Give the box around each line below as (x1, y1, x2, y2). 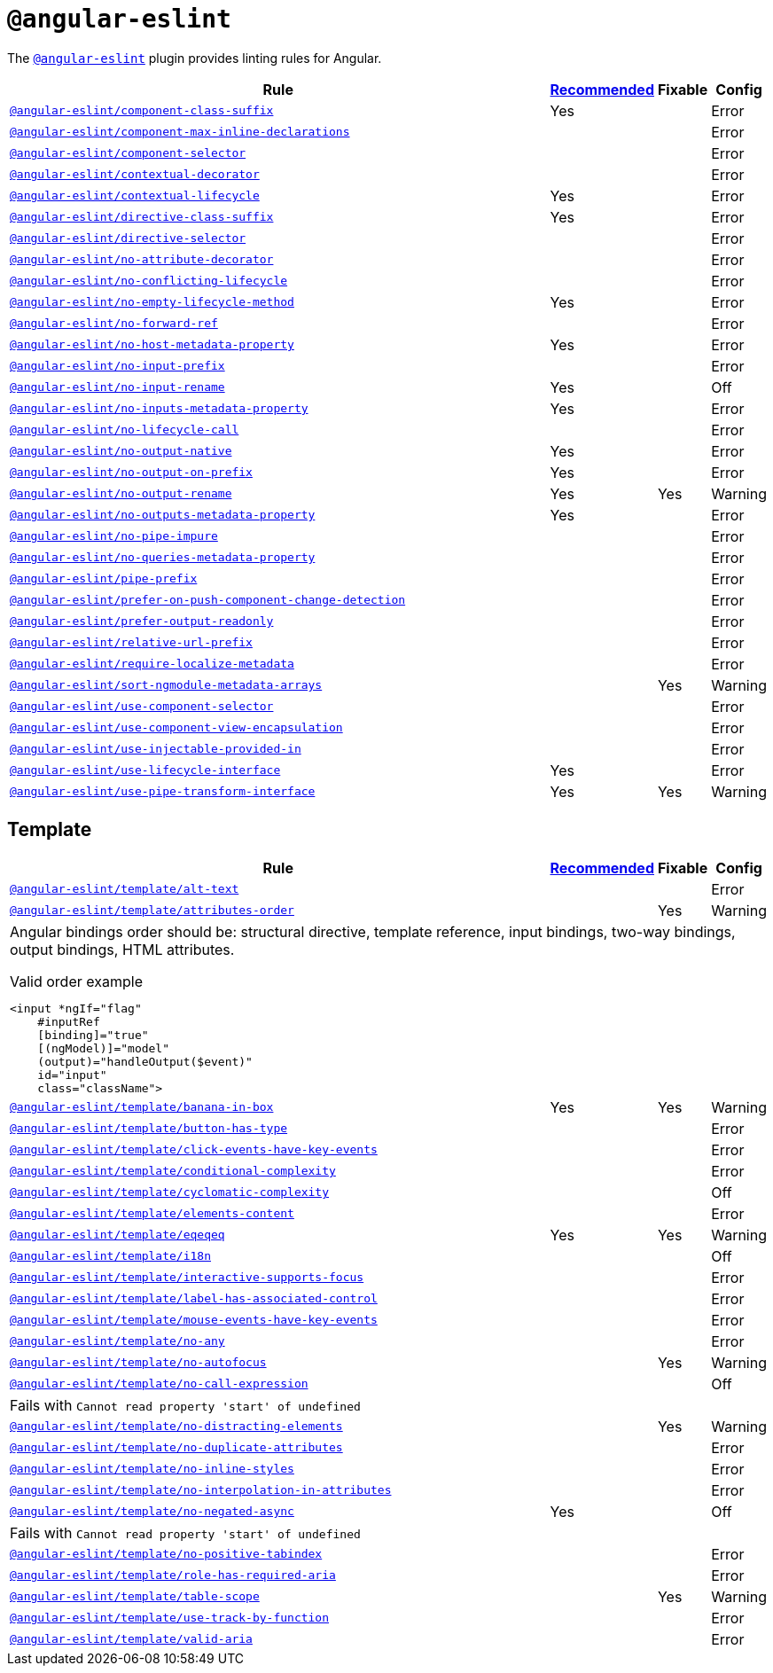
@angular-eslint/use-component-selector (10, 700, 274, 714)
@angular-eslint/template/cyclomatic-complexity (10, 1185, 330, 1200)
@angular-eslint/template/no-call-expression (10, 1377, 308, 1391)
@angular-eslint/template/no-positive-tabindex (10, 1547, 323, 1561)
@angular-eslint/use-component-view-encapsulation (10, 721, 343, 735)
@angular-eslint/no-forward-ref (10, 317, 218, 331)
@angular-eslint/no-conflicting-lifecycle (10, 274, 288, 288)
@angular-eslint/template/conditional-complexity (10, 1164, 336, 1178)
